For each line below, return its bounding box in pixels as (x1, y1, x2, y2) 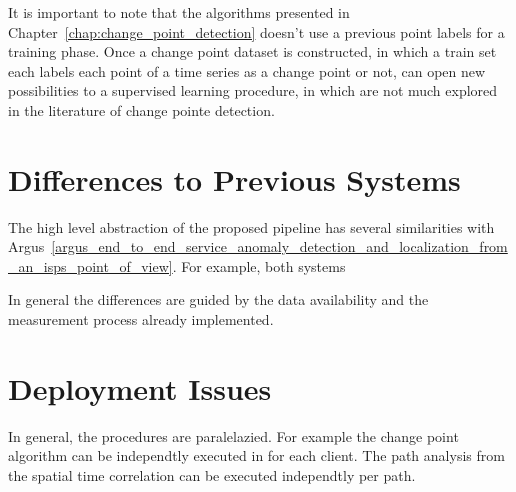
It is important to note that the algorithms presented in (8, 2, 350, 22)
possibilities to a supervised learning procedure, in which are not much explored (8, 80, 498, 101)
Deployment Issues (8, 367, 272, 408)
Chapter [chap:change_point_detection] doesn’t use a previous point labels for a (8, 21, 505, 42)
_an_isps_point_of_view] (8, 255, 173, 276)
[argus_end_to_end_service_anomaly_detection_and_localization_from (51, 236, 508, 257)
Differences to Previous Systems (8, 158, 461, 199)
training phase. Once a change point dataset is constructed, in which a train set (8, 41, 497, 62)
